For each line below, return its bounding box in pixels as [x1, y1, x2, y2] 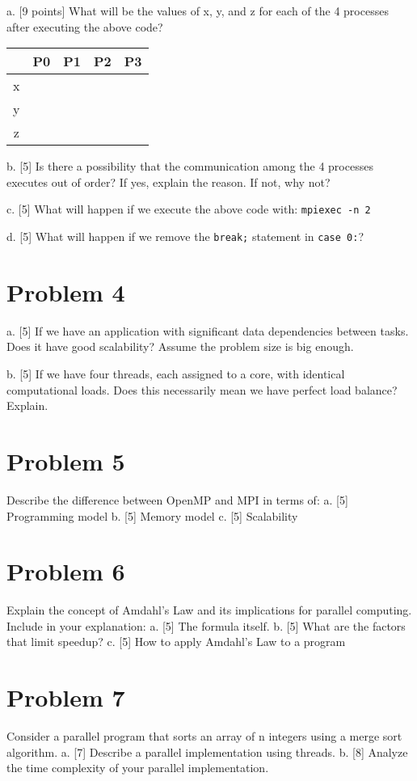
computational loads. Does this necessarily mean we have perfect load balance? [6, 381, 398, 398]
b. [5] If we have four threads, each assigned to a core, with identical [6, 365, 345, 382]
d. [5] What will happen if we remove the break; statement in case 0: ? [6, 228, 364, 245]
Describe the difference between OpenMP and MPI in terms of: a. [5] [6, 491, 348, 508]
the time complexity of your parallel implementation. [6, 759, 269, 776]
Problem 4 [6, 275, 125, 308]
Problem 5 [6, 444, 125, 477]
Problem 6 [6, 555, 125, 588]
